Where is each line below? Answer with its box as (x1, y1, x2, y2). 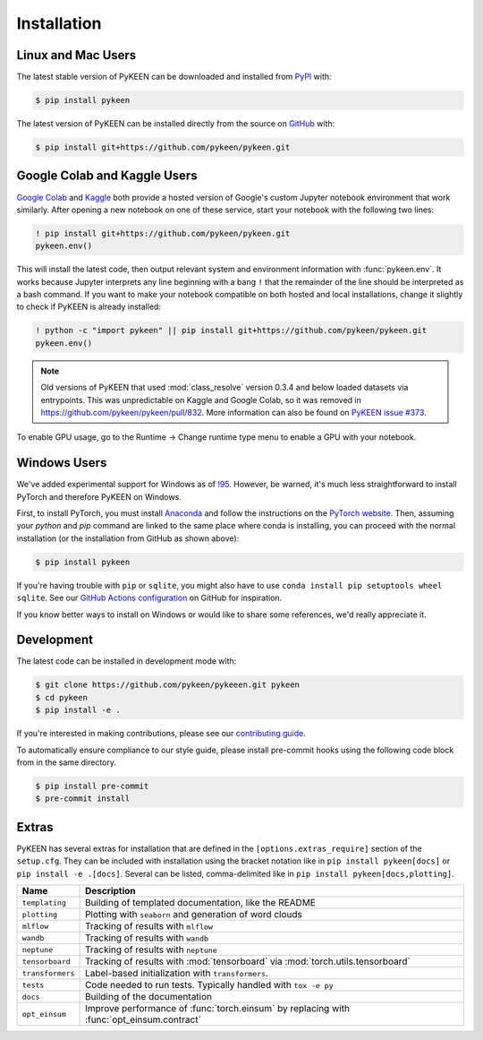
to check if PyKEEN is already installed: (16, 301, 161, 313)
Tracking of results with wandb (85, 932, 209, 944)
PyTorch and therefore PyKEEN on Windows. (16, 491, 182, 502)
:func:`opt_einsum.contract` (85, 1013, 201, 1026)
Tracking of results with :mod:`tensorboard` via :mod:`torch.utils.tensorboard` (85, 955, 411, 967)
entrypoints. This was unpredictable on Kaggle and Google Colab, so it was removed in (40, 394, 362, 405)
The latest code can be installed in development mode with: (16, 656, 237, 666)
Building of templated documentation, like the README (85, 897, 317, 909)
